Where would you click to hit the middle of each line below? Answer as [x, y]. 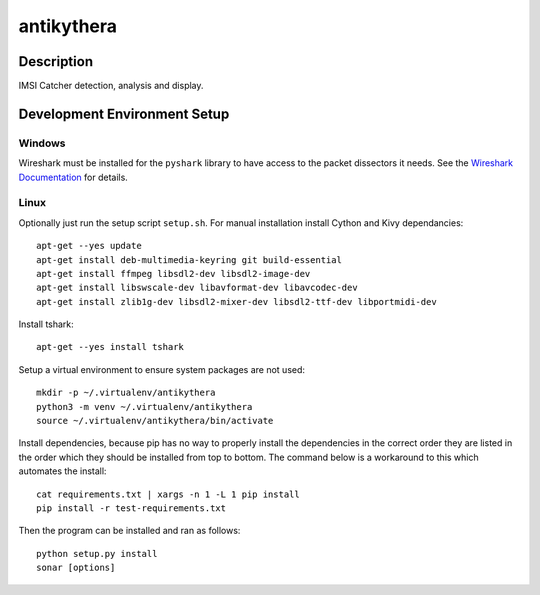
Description [56, 61]
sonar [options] [76, 568]
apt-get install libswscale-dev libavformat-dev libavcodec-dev [197, 288]
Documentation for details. [73, 177]
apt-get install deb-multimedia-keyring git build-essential [189, 259]
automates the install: [62, 471]
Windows [42, 143]
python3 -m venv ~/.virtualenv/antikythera [144, 406]
